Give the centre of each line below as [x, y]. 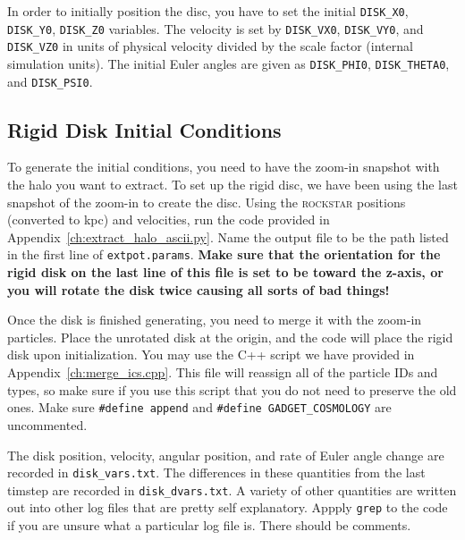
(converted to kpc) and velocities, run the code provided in [169, 219]
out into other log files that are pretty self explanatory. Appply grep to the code [228, 507]
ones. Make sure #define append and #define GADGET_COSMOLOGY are [199, 407]
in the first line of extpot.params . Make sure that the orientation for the [224, 254]
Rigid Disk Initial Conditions [144, 129]
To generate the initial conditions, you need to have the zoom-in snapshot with [224, 167]
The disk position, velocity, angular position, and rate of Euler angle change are [226, 455]
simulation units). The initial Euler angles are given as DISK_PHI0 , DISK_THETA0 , [228, 63]
